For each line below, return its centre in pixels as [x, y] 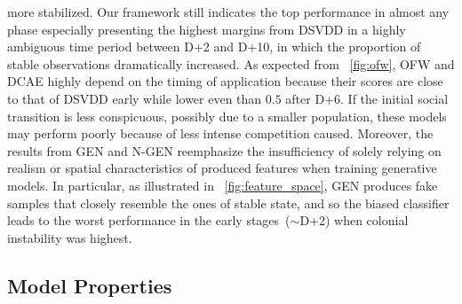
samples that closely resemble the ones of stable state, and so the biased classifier [228, 203]
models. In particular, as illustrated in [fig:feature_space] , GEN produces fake [223, 185]
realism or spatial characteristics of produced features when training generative [222, 168]
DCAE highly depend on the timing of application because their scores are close [225, 81]
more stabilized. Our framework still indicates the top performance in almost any [228, 12]
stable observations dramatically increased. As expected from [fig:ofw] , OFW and [231, 63]
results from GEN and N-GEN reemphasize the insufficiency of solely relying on [224, 150]
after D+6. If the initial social [367, 98]
